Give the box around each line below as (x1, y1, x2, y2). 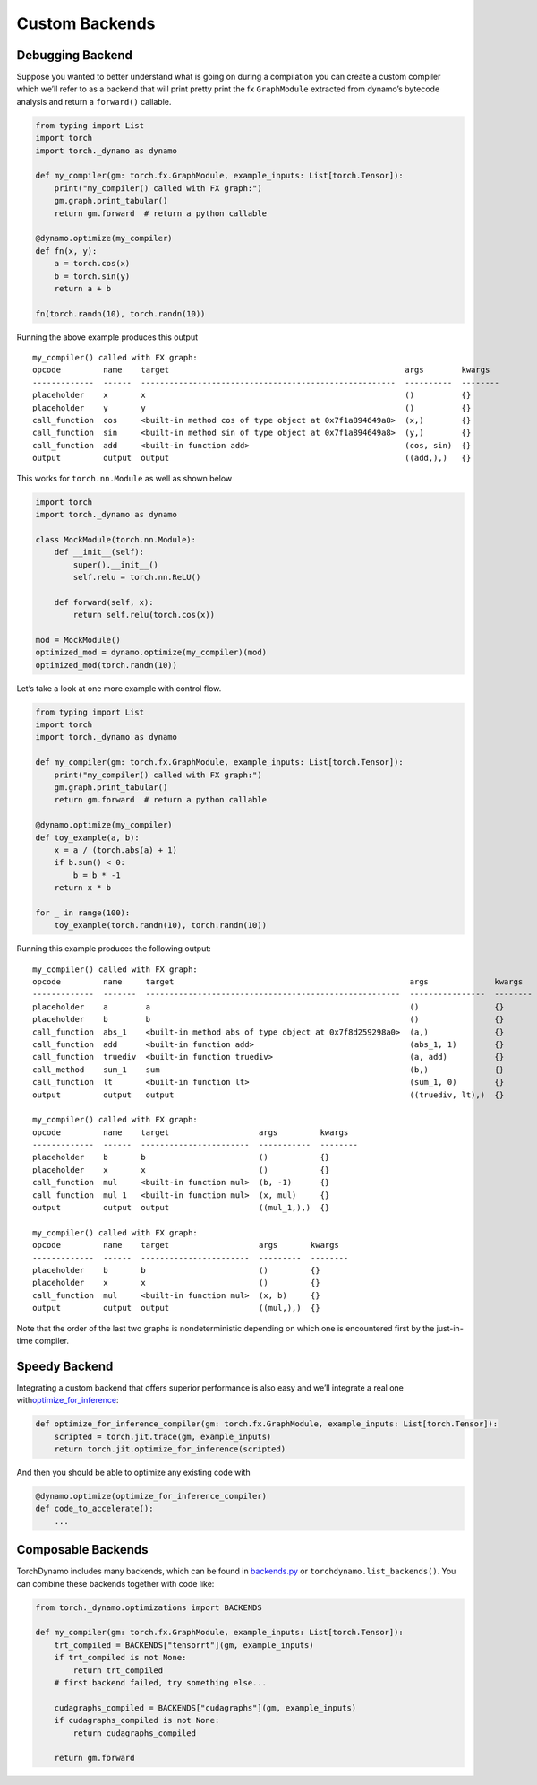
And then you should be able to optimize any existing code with (16, 1467, 251, 1477)
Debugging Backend (16, 48, 133, 63)
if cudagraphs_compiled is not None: (54, 1715, 220, 1726)
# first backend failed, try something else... (54, 1677, 268, 1687)
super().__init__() (72, 559, 158, 569)
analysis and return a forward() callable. (16, 96, 172, 107)
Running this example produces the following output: (16, 943, 212, 954)
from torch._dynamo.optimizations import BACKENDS (35, 1602, 263, 1613)
